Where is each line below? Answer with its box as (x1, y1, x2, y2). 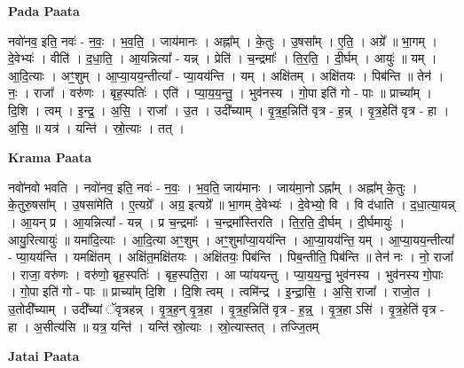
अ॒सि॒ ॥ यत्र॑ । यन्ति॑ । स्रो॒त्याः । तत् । (8, 118, 185, 137)
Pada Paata (8, 2, 80, 20)
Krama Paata (8, 148, 91, 167)
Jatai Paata (8, 347, 80, 365)
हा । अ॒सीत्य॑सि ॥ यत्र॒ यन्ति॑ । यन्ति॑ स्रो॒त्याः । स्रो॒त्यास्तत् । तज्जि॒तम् (8, 317, 319, 335)
